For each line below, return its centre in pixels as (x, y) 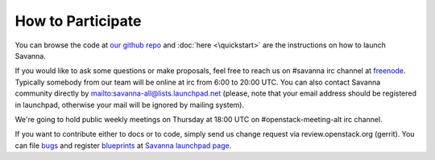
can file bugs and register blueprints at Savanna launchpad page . (123, 146)
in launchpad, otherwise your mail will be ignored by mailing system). (130, 105)
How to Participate (78, 21)
